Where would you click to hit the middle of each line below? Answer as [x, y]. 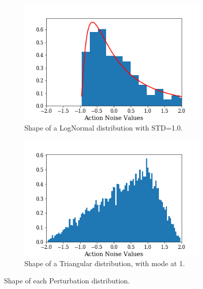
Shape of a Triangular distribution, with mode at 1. [105, 263]
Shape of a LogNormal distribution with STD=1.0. [104, 127]
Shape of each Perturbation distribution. [67, 281]
